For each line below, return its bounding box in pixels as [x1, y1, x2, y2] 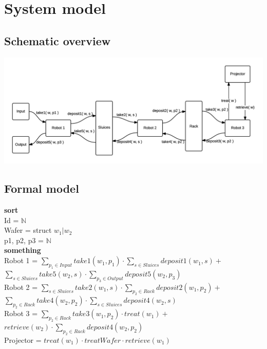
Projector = [4, 334, 42, 345]
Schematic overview [4, 32, 111, 48]
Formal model [4, 180, 79, 196]
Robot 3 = [4, 308, 38, 319]
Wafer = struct [4, 225, 52, 235]
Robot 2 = [4, 281, 38, 292]
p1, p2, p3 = [4, 234, 44, 245]
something [4, 245, 41, 255]
